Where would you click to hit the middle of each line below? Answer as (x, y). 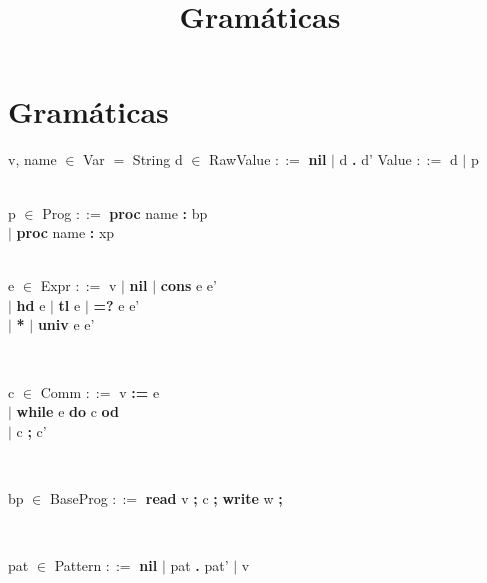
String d (157, 159)
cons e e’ (188, 285)
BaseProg (78, 498)
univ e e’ (66, 324)
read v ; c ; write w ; (214, 498)
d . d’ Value (375, 159)
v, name (32, 159)
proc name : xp (65, 232)
